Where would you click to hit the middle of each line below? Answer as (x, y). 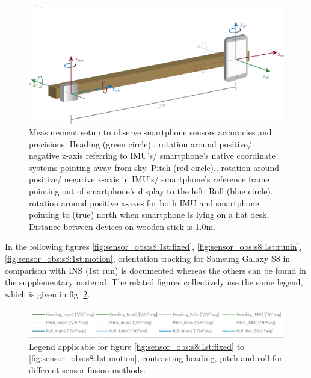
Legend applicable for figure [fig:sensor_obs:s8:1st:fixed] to (137, 346)
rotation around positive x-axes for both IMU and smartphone (144, 203)
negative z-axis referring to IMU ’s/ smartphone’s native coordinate (152, 156)
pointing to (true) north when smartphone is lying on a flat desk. (149, 215)
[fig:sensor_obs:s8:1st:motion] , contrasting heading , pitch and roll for (156, 358)
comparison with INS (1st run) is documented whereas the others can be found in (155, 270)
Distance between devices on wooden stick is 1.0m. (122, 226)
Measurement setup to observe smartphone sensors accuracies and (150, 132)
